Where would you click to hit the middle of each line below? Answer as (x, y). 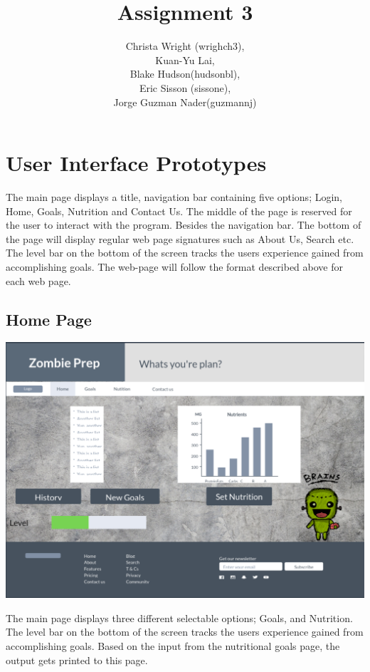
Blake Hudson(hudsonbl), (185, 74)
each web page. (38, 280)
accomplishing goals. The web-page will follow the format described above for (174, 267)
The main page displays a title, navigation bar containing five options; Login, (174, 197)
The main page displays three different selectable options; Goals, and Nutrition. (179, 617)
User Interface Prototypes (136, 163)
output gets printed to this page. (77, 660)
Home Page (49, 319)
